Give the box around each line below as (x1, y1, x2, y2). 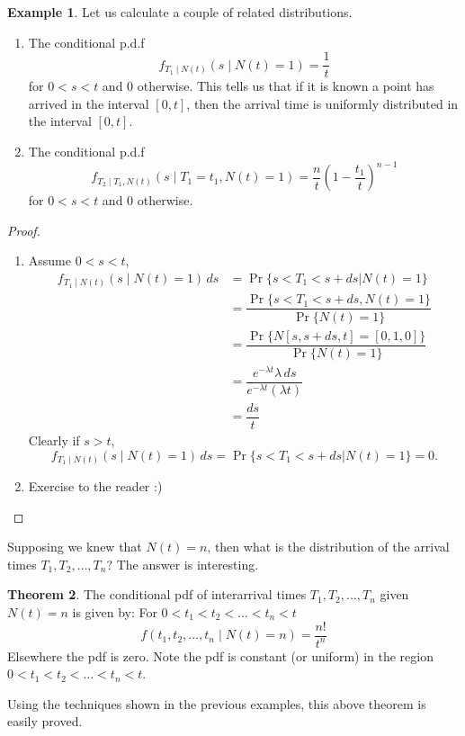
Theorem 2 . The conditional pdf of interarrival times (7, 585, 307, 604)
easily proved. (7, 712, 83, 731)
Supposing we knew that (7, 537, 142, 556)
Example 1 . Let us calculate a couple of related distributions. (7, 3, 353, 21)
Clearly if (28, 430, 80, 449)
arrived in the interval (28, 94, 149, 112)
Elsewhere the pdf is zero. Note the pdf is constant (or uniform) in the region (7, 646, 434, 665)
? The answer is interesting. (106, 554, 259, 573)
